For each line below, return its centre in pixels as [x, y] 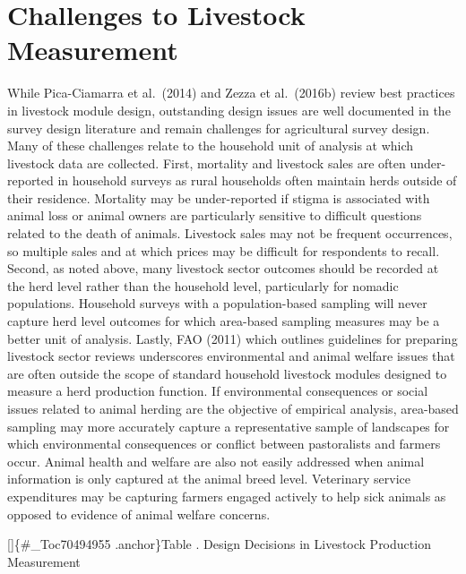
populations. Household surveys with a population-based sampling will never [217, 303]
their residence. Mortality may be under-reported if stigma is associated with [219, 197]
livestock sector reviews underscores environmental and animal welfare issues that [231, 356]
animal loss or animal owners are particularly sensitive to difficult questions [215, 215]
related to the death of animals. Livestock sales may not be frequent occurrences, [230, 233]
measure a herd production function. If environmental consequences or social [218, 391]
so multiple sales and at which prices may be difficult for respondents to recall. [224, 250]
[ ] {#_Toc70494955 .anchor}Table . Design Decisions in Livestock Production [219, 544]
